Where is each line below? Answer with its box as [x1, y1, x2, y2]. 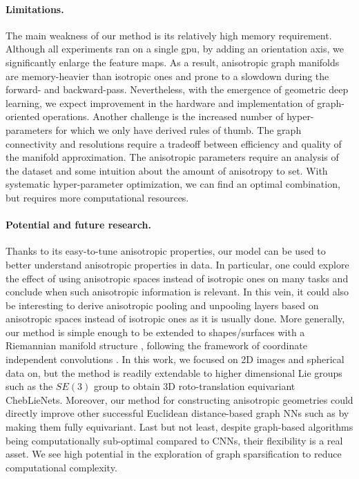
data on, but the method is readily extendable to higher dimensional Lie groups [6, 365, 342, 380]
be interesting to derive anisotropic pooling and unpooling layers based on [6, 297, 319, 312]
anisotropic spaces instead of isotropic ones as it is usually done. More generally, [6, 311, 345, 326]
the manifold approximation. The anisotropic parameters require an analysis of [6, 150, 339, 164]
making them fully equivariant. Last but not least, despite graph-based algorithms [6, 420, 353, 434]
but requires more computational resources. [6, 190, 189, 204]
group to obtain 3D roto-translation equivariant [93, 379, 295, 393]
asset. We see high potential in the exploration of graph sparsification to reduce [6, 447, 342, 461]
